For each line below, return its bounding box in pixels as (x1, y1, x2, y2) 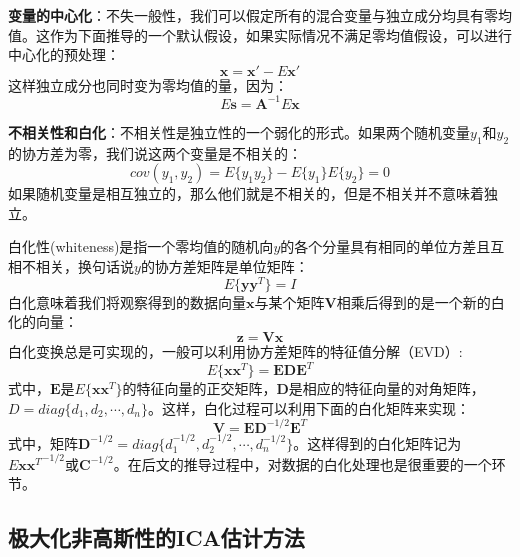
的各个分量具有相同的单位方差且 (280, 236, 491, 257)
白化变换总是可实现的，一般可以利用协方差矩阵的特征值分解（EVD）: (8, 340, 463, 361)
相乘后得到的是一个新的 (336, 291, 491, 312)
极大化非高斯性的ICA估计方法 (8, 522, 305, 553)
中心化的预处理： (8, 44, 120, 65)
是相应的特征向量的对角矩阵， (288, 378, 485, 398)
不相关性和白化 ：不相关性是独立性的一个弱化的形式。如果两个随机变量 (8, 121, 470, 142)
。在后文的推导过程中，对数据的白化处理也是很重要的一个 (113, 453, 492, 474)
